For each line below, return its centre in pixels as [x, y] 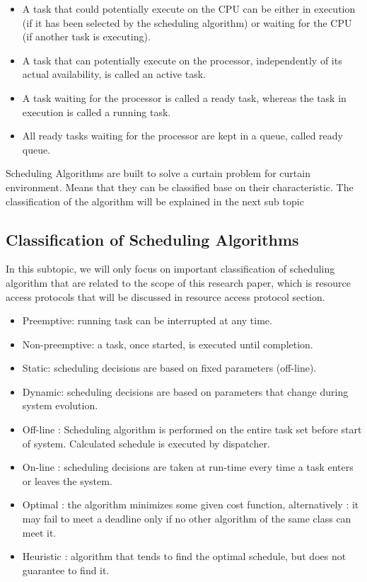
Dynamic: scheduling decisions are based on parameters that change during [185, 391]
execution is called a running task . [97, 112]
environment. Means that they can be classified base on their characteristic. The [180, 187]
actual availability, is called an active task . [114, 74]
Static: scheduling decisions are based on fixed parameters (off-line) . [169, 368]
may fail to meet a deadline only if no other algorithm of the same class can [187, 519]
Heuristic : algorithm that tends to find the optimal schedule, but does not [184, 556]
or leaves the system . [67, 480]
